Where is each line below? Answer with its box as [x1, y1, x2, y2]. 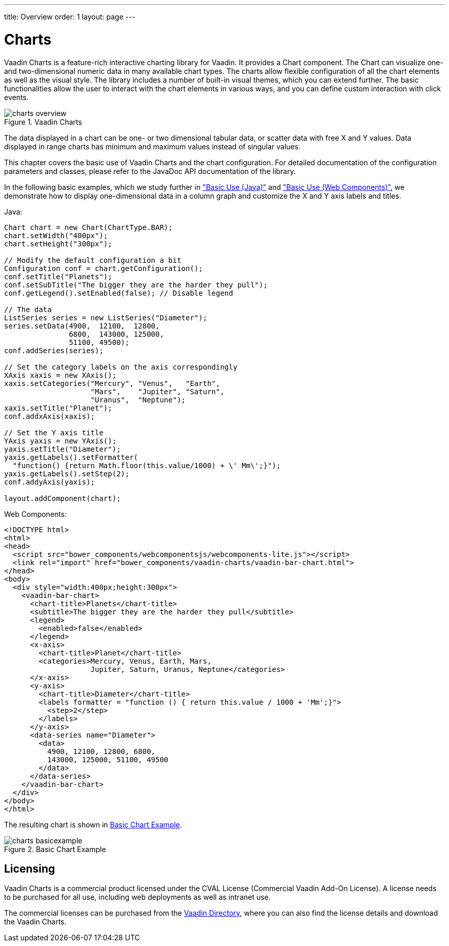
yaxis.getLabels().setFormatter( [4, 453, 138, 461]
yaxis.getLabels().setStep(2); [4, 469, 130, 478]
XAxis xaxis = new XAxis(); [4, 371, 117, 379]
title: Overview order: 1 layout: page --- [4, 12, 136, 21]
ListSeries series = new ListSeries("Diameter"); [4, 313, 208, 322]
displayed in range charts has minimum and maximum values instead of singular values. [4, 142, 301, 151]
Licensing [4, 862, 55, 875]
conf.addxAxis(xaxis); [4, 412, 95, 420]
